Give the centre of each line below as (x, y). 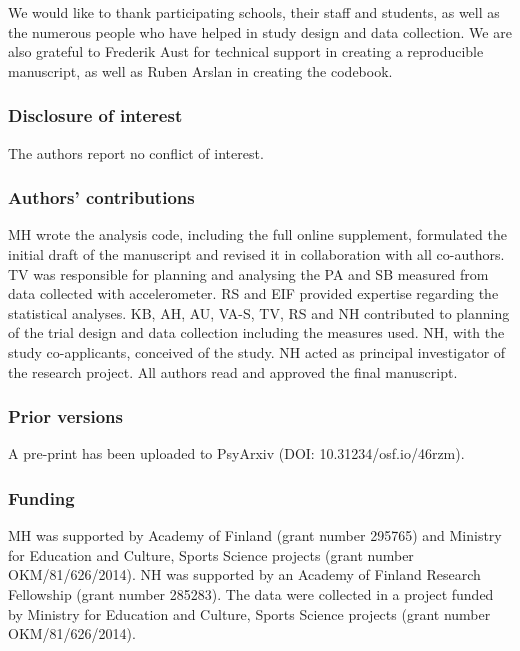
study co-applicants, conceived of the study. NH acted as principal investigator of (257, 351)
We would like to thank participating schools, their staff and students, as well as (254, 12)
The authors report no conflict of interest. (136, 152)
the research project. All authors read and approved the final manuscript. (233, 371)
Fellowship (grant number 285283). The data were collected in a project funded (251, 593)
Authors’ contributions (101, 197)
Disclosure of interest (95, 115)
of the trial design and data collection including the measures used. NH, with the (256, 332)
